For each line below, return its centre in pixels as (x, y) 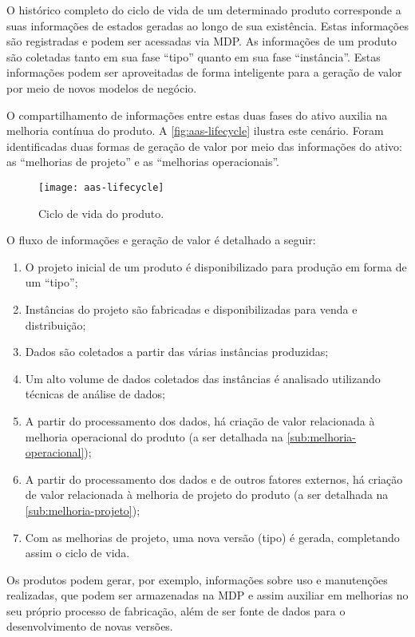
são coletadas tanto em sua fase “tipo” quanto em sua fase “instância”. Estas (194, 56)
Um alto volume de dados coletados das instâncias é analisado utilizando (203, 378)
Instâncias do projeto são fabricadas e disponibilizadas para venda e (191, 309)
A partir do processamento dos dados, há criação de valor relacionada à (200, 420)
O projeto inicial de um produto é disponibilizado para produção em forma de (216, 266)
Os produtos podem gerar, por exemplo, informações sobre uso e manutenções (197, 579)
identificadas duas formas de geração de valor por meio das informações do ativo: (205, 146)
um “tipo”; (51, 282)
